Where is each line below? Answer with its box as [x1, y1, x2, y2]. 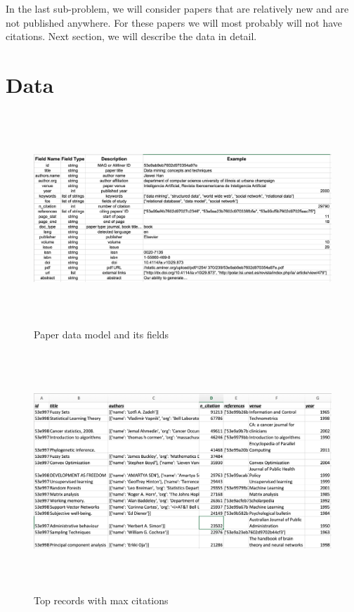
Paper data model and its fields [34, 326, 169, 341]
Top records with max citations [34, 593, 169, 608]
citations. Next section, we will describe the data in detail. [6, 29, 257, 44]
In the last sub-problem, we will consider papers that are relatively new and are [6, 1, 349, 15]
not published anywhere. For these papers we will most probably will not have [6, 15, 343, 30]
